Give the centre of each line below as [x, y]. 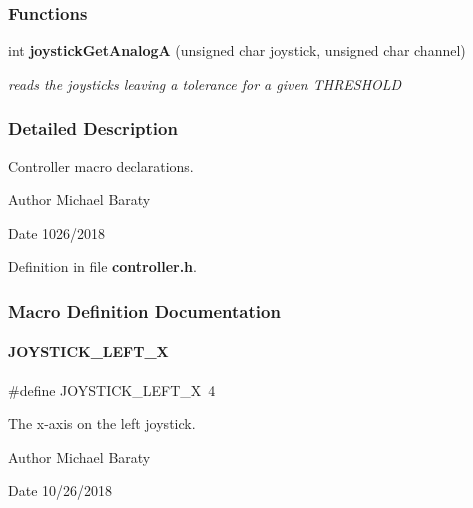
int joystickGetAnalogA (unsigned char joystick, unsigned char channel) [237, 50]
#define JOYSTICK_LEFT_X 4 [112, 389]
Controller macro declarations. [101, 165]
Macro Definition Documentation [144, 310]
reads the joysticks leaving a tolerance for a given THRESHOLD [205, 83]
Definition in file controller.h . [102, 266]
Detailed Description [93, 128]
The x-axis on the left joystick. [102, 423]
